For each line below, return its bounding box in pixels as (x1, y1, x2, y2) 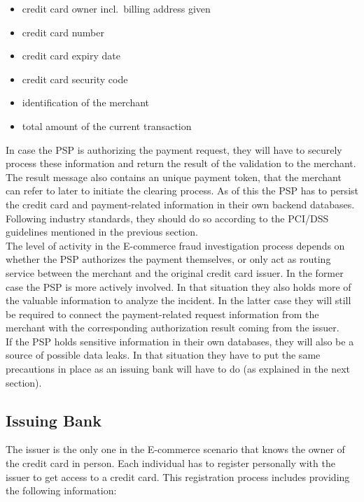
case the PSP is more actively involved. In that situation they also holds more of (6, 279, 351, 294)
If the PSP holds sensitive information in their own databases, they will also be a (6, 334, 354, 348)
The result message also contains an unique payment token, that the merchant (6, 169, 342, 184)
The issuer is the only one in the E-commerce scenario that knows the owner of (6, 442, 345, 457)
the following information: (6, 483, 117, 498)
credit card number (22, 24, 104, 39)
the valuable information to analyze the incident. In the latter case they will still (6, 293, 351, 308)
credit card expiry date (22, 48, 120, 63)
